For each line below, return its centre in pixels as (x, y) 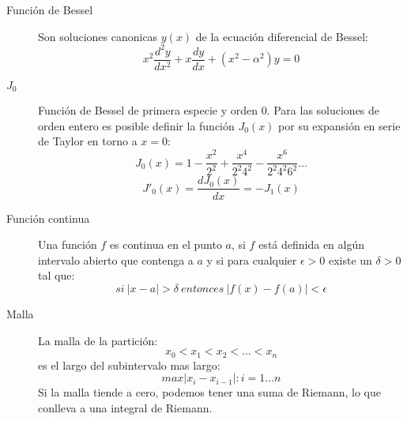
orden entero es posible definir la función (136, 125)
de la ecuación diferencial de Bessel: (282, 36)
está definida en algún (312, 244)
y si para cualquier (252, 259)
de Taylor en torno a (88, 141)
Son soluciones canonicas (98, 36)
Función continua (48, 218)
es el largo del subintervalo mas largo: (129, 365)
